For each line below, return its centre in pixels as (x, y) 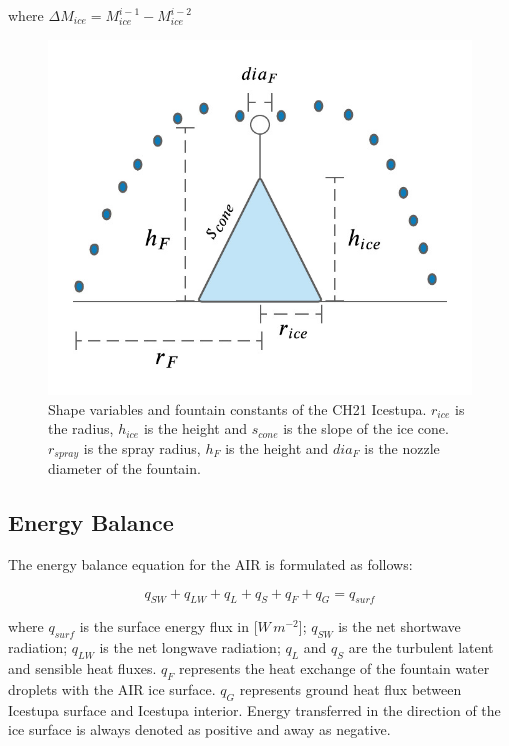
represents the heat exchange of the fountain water (334, 668)
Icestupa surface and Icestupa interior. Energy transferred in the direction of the (254, 709)
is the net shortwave (399, 626)
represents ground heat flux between (350, 688)
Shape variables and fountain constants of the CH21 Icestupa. (237, 408)
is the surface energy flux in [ (168, 626)
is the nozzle (402, 447)
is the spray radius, (142, 447)
